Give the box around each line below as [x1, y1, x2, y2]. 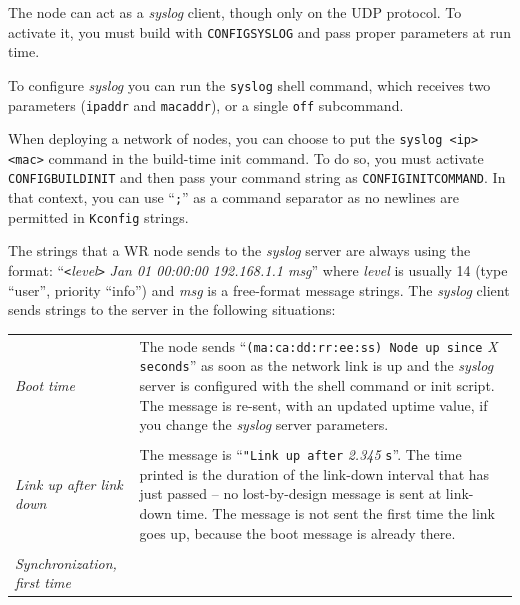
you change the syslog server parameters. [139, 414, 389, 435]
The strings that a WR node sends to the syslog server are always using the [8, 240, 471, 261]
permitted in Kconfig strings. [8, 206, 189, 227]
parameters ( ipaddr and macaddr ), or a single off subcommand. [8, 94, 404, 115]
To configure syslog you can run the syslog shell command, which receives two [8, 74, 491, 95]
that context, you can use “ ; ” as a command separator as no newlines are [8, 187, 459, 208]
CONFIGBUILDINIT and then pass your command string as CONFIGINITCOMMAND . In [8, 167, 506, 188]
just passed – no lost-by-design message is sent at [139, 483, 442, 504]
